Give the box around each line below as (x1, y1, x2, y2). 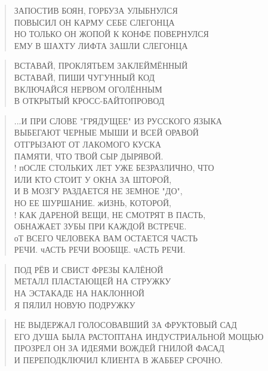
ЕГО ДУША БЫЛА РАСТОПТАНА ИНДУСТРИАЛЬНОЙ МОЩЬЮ (14, 330, 264, 342)
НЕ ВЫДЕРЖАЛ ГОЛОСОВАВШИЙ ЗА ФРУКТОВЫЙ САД (14, 318, 237, 331)
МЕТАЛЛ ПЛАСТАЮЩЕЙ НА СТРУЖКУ (14, 275, 171, 287)
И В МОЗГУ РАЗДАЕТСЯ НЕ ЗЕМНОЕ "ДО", (14, 185, 183, 197)
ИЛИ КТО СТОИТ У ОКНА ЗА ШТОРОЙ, (14, 173, 172, 185)
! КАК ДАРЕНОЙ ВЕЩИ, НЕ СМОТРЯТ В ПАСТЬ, (14, 208, 206, 220)
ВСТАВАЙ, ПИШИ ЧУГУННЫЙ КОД (14, 70, 155, 83)
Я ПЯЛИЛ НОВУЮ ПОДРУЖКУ (14, 298, 135, 311)
